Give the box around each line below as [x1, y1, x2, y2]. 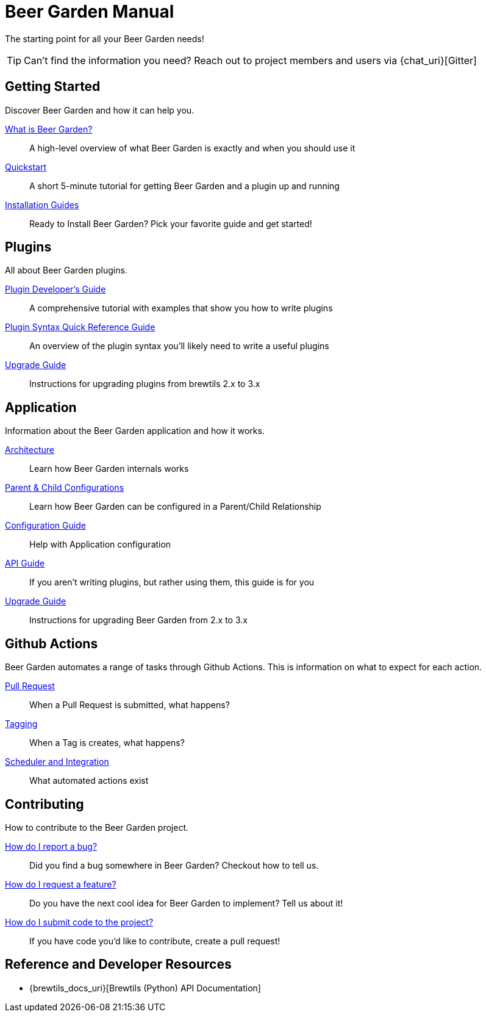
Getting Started [5, 79, 101, 95]
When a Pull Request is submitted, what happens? [29, 700, 230, 711]
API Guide [5, 558, 45, 569]
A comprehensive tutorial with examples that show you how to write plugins [29, 303, 333, 314]
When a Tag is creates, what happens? [29, 737, 185, 748]
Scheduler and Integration [5, 756, 109, 767]
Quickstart [5, 161, 47, 172]
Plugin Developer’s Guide [5, 284, 106, 295]
